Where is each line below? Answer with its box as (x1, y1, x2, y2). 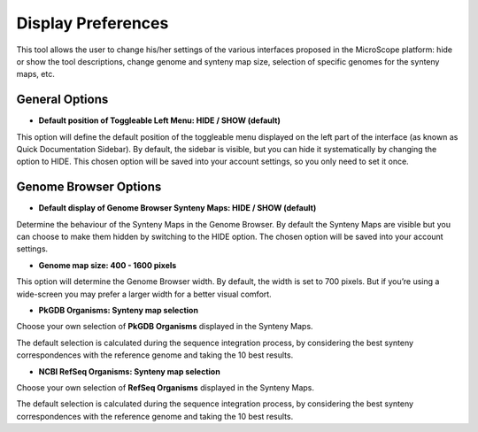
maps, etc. (16, 69, 55, 80)
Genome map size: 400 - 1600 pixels (38, 259, 177, 270)
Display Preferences (16, 13, 169, 33)
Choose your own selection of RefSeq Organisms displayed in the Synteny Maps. (16, 382, 314, 393)
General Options (16, 92, 109, 107)
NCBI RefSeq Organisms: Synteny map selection (38, 366, 220, 376)
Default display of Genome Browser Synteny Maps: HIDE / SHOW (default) (38, 203, 317, 213)
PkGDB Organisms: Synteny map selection (38, 305, 199, 316)
